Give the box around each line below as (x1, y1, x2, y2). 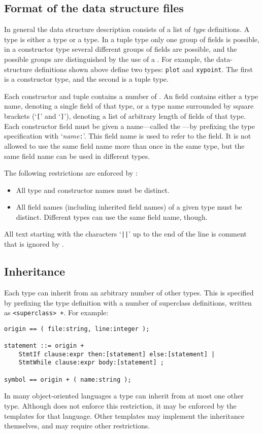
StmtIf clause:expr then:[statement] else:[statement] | (18, 350, 215, 358)
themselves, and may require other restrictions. (4, 420, 150, 431)
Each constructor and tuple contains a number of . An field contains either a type (4, 90, 258, 101)
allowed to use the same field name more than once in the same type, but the (4, 140, 245, 151)
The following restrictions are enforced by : (4, 168, 138, 178)
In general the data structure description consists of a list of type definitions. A (4, 24, 250, 35)
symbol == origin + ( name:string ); (4, 376, 131, 383)
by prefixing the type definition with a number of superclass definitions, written (4, 297, 252, 308)
